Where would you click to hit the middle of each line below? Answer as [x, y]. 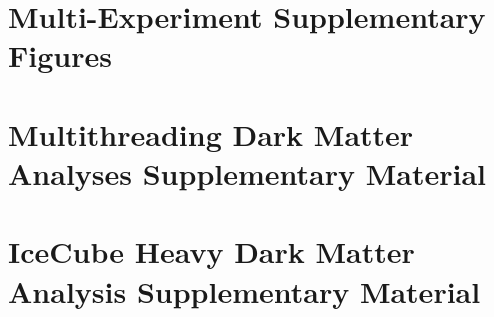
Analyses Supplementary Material [247, 172]
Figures [60, 55]
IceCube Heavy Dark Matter [211, 251]
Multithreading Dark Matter [211, 133]
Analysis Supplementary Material [244, 290]
